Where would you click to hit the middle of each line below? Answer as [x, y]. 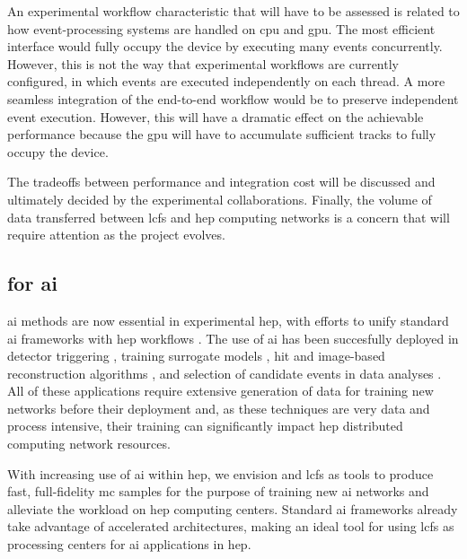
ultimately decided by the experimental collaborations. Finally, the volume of [220, 199]
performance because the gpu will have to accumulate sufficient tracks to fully [222, 134]
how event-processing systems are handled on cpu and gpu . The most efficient [221, 28]
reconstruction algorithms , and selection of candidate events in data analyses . [225, 373]
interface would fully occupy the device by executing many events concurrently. [225, 46]
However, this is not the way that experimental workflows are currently [203, 63]
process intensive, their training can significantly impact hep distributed [205, 426]
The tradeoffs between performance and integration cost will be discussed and [221, 182]
